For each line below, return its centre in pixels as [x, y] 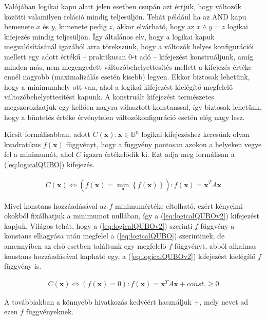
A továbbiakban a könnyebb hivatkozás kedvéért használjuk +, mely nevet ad [126, 301]
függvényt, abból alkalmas [215, 245]
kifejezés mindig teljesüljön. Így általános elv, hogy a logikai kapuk [109, 36]
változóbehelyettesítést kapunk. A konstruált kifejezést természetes [109, 97]
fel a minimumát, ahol [39, 154]
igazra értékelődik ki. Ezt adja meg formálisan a [159, 154]
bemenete [19, 26]
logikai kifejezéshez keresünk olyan [196, 134]
